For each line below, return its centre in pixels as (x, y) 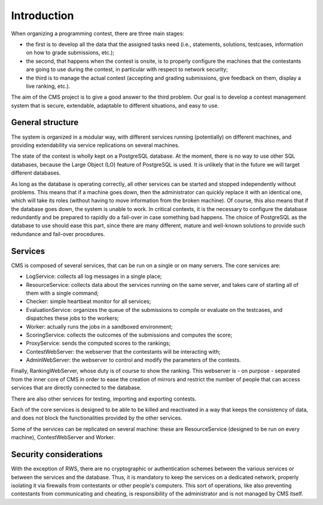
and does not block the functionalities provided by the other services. (97, 418)
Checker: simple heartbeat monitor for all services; (89, 301)
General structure (45, 123)
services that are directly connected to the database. (76, 388)
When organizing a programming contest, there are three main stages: (98, 33)
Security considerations (57, 455)
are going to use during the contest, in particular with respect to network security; (127, 69)
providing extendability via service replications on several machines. (95, 145)
